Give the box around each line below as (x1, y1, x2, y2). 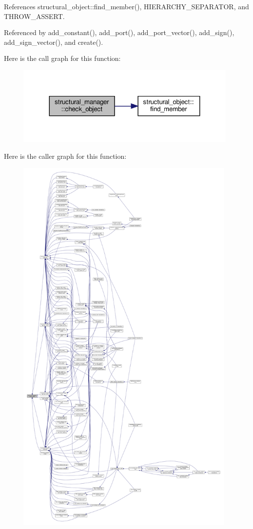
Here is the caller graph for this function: (4, 151, 127, 161)
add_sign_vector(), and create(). (4, 37, 103, 47)
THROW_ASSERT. (4, 11, 65, 21)
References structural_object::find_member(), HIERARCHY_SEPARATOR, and (4, 1, 249, 11)
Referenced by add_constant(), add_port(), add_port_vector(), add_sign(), (4, 27, 234, 38)
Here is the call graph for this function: (4, 53, 121, 63)
